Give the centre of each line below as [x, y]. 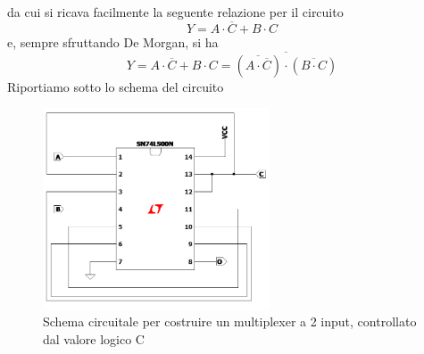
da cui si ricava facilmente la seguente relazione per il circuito [175, 12]
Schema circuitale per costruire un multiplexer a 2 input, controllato [230, 321]
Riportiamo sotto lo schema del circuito [116, 86]
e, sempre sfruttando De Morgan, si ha [113, 41]
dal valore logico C [94, 338]
